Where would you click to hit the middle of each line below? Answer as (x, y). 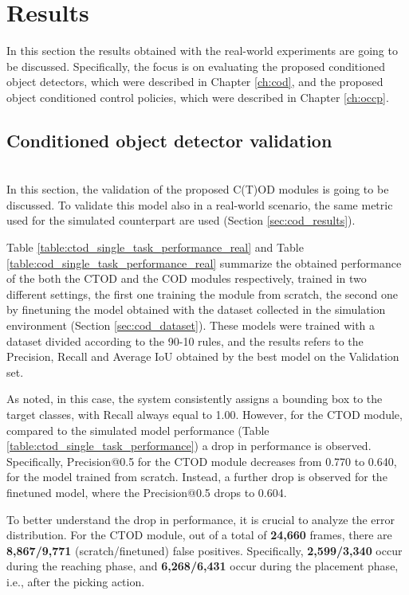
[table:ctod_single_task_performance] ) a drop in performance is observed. (189, 446)
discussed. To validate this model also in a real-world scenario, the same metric (200, 204)
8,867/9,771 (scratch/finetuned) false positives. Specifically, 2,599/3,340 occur (204, 550)
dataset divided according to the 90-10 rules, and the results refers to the (185, 341)
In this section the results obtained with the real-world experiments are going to (202, 51)
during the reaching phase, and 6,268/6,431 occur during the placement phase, (203, 566)
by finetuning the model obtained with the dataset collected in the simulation (196, 309)
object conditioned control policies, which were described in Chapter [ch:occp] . (198, 97)
